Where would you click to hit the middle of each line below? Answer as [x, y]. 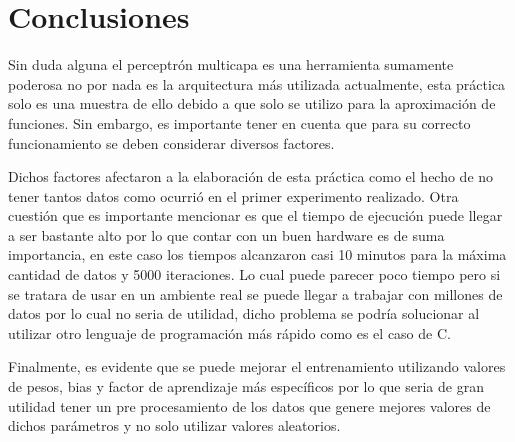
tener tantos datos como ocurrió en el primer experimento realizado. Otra [233, 195]
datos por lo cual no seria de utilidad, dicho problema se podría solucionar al [244, 313]
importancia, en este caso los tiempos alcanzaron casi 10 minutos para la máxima [257, 254]
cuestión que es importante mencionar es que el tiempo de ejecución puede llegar [255, 215]
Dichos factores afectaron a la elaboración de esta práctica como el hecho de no [251, 176]
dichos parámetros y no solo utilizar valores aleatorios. [174, 425]
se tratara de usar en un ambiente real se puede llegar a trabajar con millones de [255, 293]
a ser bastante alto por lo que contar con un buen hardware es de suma [226, 234]
